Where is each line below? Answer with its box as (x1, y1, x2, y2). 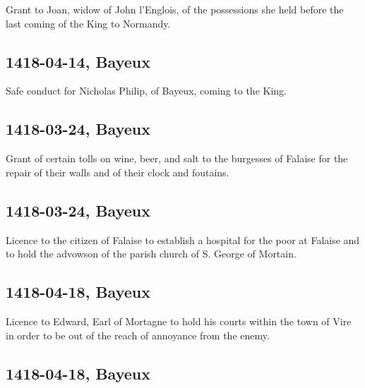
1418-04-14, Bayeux (6, 50, 150, 72)
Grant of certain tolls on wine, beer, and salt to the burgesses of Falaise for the (6, 151, 348, 166)
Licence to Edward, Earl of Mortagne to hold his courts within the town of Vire (6, 313, 352, 328)
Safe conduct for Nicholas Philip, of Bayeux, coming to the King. (6, 83, 287, 98)
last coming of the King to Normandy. (6, 16, 171, 30)
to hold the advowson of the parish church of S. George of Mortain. (6, 246, 297, 261)
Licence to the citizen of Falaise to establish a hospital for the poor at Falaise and (6, 232, 360, 247)
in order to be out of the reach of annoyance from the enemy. (6, 327, 270, 342)
